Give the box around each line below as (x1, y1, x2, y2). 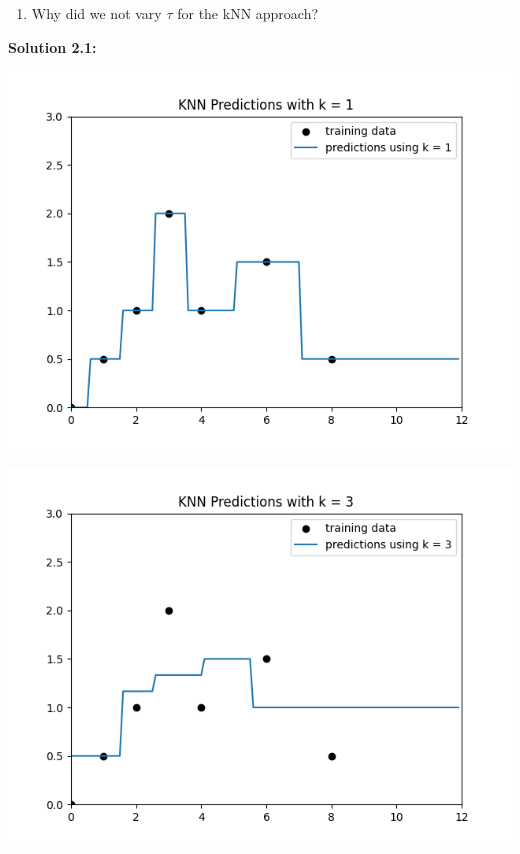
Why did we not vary (31, 3, 162, 23)
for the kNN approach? (177, 3, 319, 23)
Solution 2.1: (8, 36, 97, 57)
